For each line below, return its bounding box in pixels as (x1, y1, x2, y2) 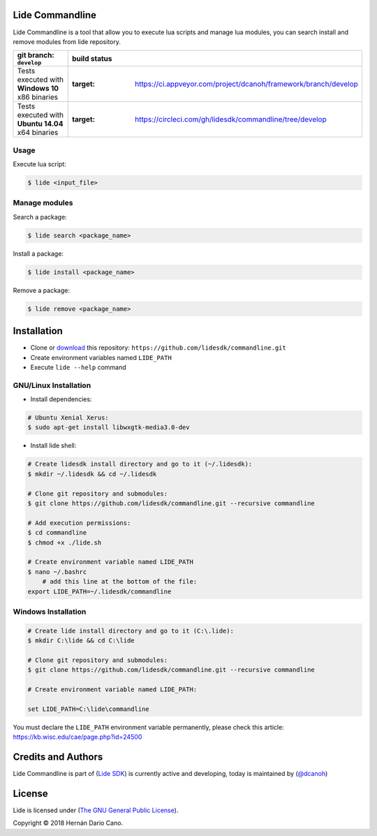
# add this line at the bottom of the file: (42, 577, 198, 586)
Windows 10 (17, 84, 59, 94)
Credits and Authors (13, 751, 103, 763)
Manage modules (13, 198, 73, 208)
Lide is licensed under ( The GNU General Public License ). (13, 806, 179, 814)
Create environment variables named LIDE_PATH (30, 353, 172, 361)
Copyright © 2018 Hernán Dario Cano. (13, 819, 124, 828)
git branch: (17, 50, 55, 60)
